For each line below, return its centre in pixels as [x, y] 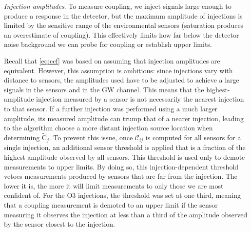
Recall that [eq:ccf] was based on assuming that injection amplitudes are [112, 60]
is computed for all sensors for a [193, 137]
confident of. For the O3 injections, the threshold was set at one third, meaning [122, 195]
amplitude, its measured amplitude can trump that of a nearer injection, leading [124, 118]
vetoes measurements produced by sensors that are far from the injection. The [121, 176]
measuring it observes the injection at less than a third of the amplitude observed [126, 214]
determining [22, 137]
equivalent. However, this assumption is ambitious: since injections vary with [118, 70]
